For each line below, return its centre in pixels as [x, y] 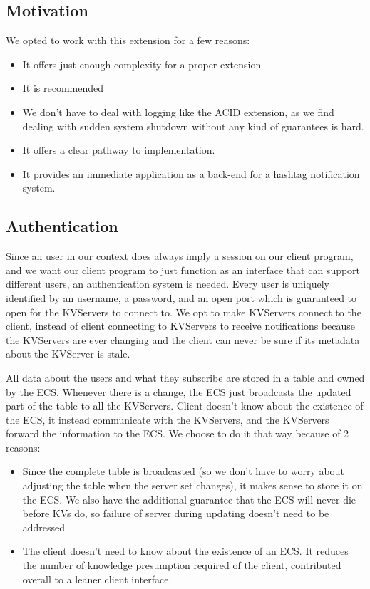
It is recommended [63, 88]
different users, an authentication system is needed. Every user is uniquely [168, 284]
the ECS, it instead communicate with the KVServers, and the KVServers [168, 419]
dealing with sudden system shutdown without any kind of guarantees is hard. [193, 126]
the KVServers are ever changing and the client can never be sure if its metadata [183, 339]
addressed [44, 527]
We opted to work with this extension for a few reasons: [128, 40]
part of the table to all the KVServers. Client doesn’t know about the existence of [185, 406]
